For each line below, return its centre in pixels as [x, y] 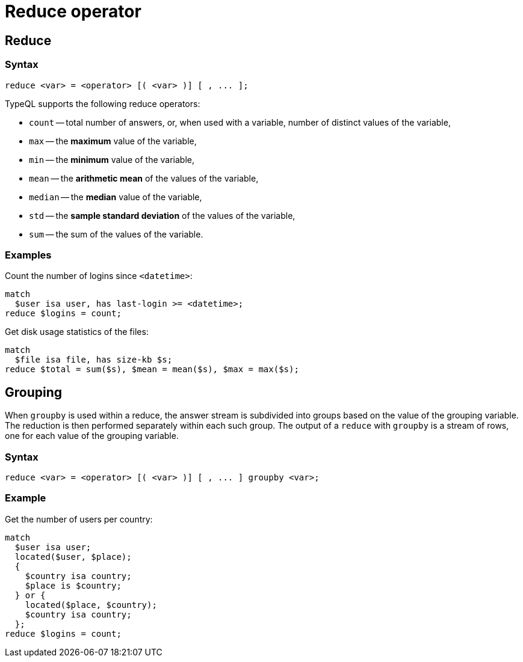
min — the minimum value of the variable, [112, 159]
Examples [28, 255]
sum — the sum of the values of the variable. [116, 234]
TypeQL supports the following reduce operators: [103, 103]
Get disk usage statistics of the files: [77, 332]
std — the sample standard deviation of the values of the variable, [162, 215]
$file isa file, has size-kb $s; [94, 360]
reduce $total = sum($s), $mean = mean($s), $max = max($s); [152, 369]
